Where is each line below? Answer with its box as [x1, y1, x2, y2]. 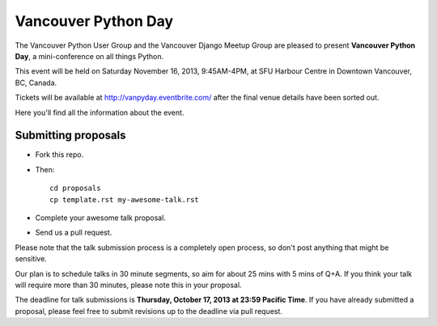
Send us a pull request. [35, 227, 112, 238]
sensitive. [15, 254, 48, 264]
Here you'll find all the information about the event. [15, 108, 185, 117]
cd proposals [49, 184, 101, 193]
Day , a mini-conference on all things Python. [15, 51, 164, 61]
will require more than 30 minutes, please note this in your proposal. [15, 280, 242, 290]
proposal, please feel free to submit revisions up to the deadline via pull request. [15, 306, 283, 315]
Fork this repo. [35, 150, 84, 159]
